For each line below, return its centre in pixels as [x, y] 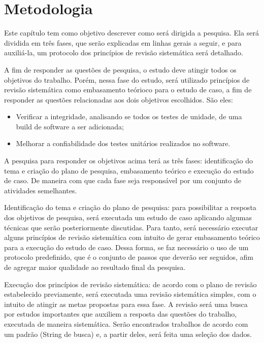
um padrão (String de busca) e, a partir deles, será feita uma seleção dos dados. [128, 334]
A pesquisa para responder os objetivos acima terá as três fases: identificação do [129, 161]
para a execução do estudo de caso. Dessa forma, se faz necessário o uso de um [126, 247]
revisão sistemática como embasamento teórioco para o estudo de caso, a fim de [128, 90]
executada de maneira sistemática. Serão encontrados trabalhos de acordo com [126, 323]
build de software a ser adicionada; [70, 126]
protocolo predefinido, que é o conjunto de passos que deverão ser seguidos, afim [129, 257]
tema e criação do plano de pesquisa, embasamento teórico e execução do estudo [129, 170]
